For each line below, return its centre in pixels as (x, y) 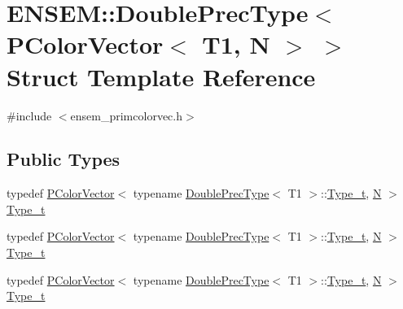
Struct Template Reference (161, 76)
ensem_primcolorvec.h (126, 115)
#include (29, 115)
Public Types (64, 159)
